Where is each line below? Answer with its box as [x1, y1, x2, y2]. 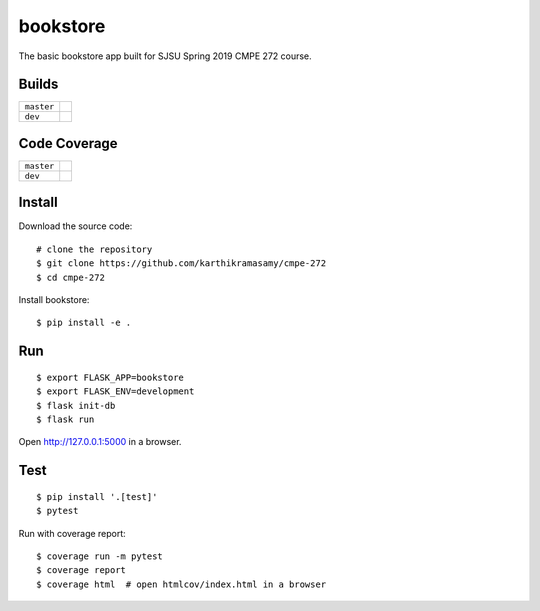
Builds [18, 76, 59, 93]
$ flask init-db [36, 400, 116, 411]
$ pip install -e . [36, 317, 132, 329]
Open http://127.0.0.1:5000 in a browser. [18, 436, 182, 448]
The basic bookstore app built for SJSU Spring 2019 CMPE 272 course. [18, 50, 312, 62]
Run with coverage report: [18, 527, 127, 539]
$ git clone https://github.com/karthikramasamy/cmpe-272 [36, 258, 327, 269]
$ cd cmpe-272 [36, 271, 105, 283]
